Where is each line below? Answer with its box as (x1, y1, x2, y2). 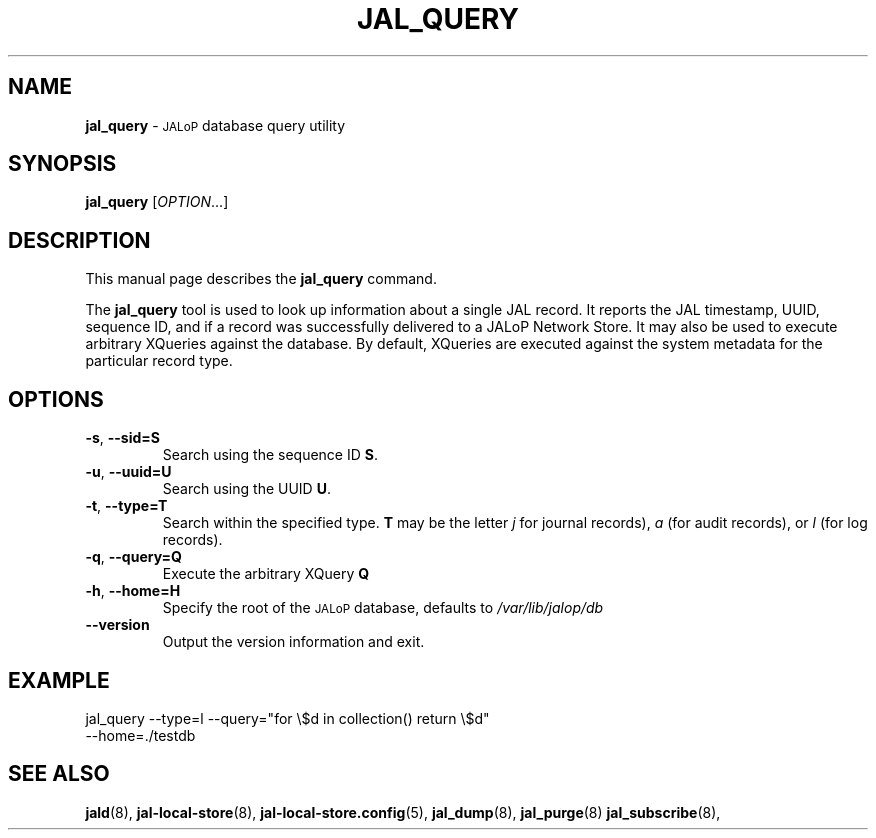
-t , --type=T (85, 497, 168, 515)
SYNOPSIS (8, 151, 117, 177)
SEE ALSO (8, 761, 110, 787)
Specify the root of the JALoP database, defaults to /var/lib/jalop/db (162, 599, 604, 617)
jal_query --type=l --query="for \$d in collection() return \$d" (85, 709, 490, 727)
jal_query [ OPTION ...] (85, 193, 229, 211)
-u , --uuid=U (85, 463, 172, 481)
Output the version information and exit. (162, 633, 425, 651)
